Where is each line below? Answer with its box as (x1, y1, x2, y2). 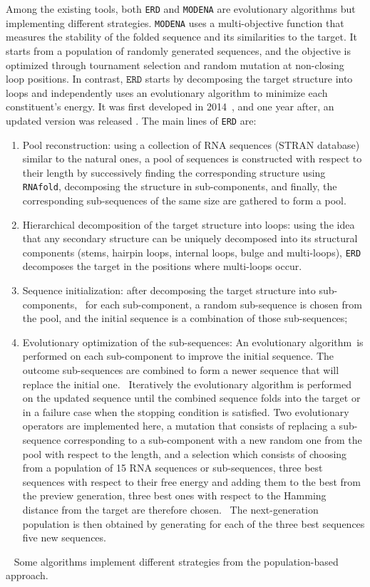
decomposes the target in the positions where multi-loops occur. (22, 259, 302, 274)
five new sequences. (22, 530, 106, 545)
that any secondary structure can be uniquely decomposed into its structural (22, 231, 358, 246)
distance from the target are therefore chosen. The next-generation (22, 502, 319, 516)
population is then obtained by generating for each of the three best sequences (22, 516, 365, 531)
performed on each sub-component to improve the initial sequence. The (22, 348, 334, 363)
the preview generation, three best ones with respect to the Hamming (22, 488, 327, 503)
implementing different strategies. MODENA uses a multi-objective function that (6, 15, 344, 30)
